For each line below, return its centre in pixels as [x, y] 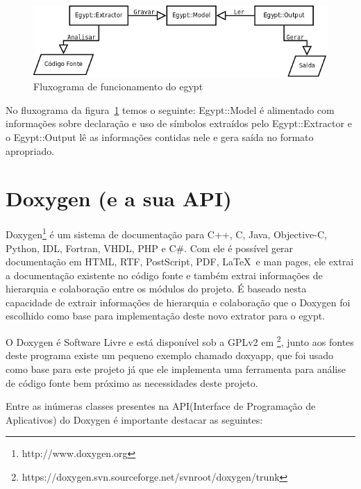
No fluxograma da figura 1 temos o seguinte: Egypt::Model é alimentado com [170, 109]
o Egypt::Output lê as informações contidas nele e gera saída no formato [160, 136]
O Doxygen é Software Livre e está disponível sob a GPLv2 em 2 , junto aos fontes [180, 341]
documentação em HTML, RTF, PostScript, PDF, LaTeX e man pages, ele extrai [180, 262]
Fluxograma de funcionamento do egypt [118, 86]
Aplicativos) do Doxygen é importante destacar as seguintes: [134, 419]
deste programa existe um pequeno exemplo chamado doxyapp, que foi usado [170, 355]
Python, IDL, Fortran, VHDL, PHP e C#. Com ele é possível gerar [150, 248]
